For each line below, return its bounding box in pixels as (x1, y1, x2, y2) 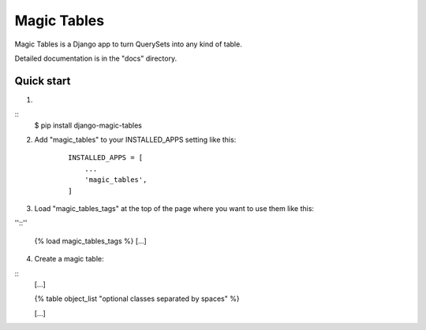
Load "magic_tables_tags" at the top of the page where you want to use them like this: (34, 203, 315, 213)
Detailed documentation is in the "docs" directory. (14, 54, 177, 63)
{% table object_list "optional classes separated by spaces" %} (34, 294, 240, 303)
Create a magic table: (34, 254, 104, 264)
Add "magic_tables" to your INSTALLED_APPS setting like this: (34, 135, 237, 145)
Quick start (14, 74, 71, 87)
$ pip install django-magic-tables (34, 121, 142, 130)
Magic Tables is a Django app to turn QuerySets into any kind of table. (14, 39, 242, 49)
